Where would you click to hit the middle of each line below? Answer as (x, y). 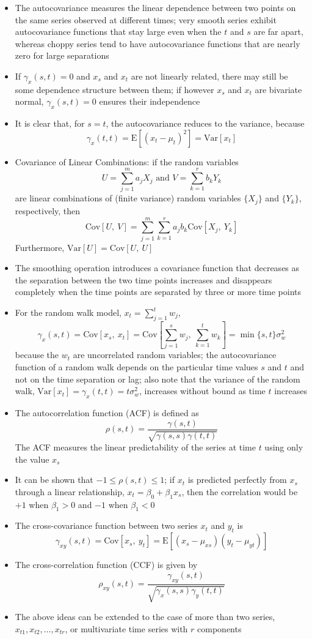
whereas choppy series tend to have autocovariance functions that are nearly (158, 43)
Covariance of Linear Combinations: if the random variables (127, 161)
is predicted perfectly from (237, 480)
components (219, 628)
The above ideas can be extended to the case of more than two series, (145, 617)
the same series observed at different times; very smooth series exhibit (146, 19)
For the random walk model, (68, 312)
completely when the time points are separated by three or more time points (158, 292)
